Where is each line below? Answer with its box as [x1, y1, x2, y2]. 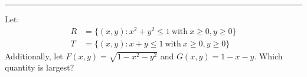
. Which [254, 49, 283, 62]
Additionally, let [5, 49, 63, 62]
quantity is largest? [5, 61, 74, 73]
